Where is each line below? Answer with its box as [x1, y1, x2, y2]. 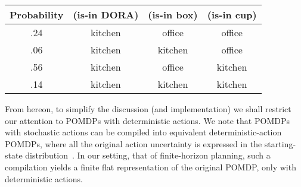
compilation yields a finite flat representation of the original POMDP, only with [5, 160, 296, 173]
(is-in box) [148, 8, 198, 21]
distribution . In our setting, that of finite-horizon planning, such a [25, 149, 271, 161]
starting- [264, 137, 296, 150]
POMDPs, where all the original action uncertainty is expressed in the [5, 137, 262, 150]
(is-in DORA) [73, 8, 139, 21]
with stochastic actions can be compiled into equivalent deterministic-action [5, 126, 282, 138]
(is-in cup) [207, 8, 257, 21]
